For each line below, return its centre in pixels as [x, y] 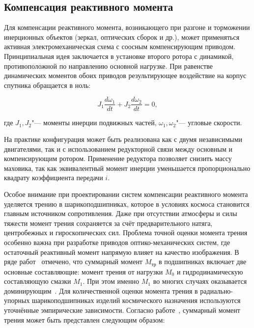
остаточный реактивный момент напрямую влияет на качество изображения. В [122, 252]
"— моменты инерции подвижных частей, [94, 123]
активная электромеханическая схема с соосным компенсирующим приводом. [120, 46]
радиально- [217, 290]
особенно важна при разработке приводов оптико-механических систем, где [117, 242]
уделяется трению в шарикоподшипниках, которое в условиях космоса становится [127, 204]
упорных [17, 300]
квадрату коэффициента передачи [54, 178]
